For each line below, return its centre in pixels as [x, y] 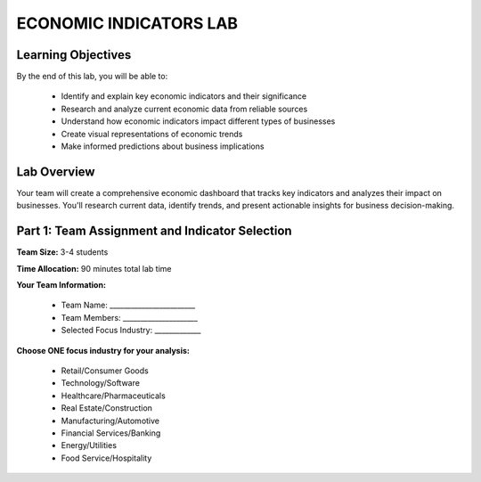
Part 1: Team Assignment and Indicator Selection [155, 231]
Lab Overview [56, 172]
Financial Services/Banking [111, 433]
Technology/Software [100, 383]
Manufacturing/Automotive [110, 421]
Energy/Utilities [89, 445]
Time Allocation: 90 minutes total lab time [94, 268]
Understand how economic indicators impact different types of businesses [198, 121]
